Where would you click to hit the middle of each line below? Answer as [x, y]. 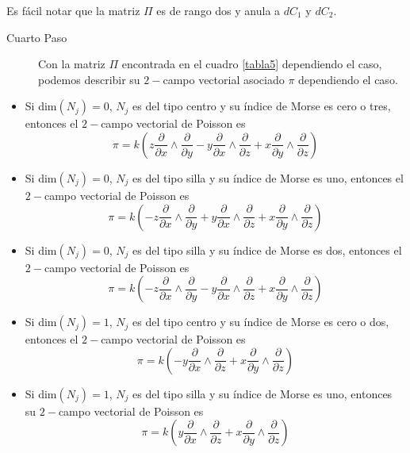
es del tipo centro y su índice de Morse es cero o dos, [261, 322]
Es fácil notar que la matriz [73, 10]
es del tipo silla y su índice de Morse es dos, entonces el [267, 250]
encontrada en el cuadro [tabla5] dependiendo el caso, [252, 64]
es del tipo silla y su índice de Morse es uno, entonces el [268, 177]
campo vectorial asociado [224, 79]
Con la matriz [72, 64]
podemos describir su [89, 79]
